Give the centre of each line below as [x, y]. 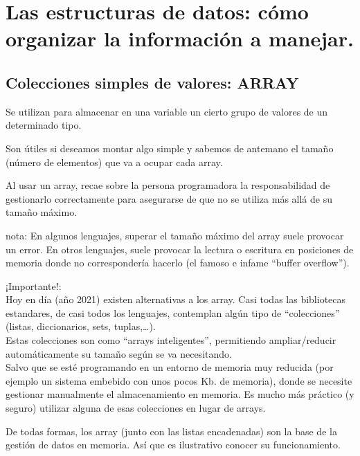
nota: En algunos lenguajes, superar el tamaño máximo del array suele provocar [175, 235]
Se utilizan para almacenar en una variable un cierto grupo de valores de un [167, 111]
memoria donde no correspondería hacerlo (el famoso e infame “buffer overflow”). [178, 263]
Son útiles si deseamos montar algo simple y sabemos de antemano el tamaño [170, 148]
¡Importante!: [34, 285]
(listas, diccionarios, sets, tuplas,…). [81, 326]
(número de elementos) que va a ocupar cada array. [114, 162]
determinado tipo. [44, 125]
